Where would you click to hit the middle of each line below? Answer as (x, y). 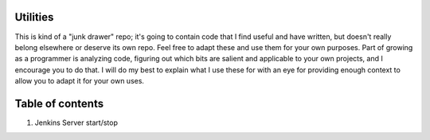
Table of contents (59, 103)
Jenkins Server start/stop (76, 122)
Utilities (34, 17)
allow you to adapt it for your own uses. (80, 81)
